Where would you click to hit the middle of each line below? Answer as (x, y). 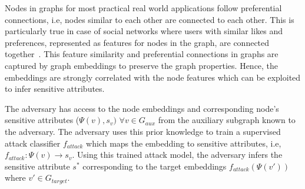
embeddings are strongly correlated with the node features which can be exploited (153, 77)
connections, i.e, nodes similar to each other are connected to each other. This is (150, 19)
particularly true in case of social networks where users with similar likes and (144, 31)
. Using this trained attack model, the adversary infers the (177, 155)
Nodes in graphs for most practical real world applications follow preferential (143, 8)
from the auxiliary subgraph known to (227, 120)
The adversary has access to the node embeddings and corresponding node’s (142, 108)
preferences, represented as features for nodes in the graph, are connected (137, 42)
